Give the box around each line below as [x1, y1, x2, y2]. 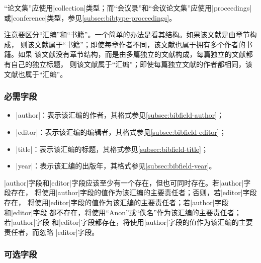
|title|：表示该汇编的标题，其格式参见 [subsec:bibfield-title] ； [16, 143, 208, 154]
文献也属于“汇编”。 [4, 68, 67, 79]
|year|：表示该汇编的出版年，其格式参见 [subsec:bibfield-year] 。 [16, 160, 216, 171]
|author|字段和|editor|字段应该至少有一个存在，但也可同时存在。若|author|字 [4, 177, 251, 188]
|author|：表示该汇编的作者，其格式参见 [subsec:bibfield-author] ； [16, 110, 224, 120]
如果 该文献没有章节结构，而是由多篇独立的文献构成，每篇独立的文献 [18, 49, 246, 59]
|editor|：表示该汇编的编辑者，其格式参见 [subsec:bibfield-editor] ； [16, 126, 226, 137]
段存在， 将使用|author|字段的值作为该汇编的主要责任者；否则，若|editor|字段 [4, 187, 257, 198]
